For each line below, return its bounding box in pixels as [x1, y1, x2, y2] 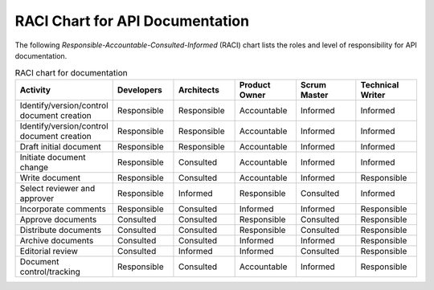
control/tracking [19, 266, 80, 277]
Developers [117, 84, 162, 96]
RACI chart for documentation [14, 67, 128, 78]
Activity [19, 84, 51, 96]
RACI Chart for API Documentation [14, 12, 249, 30]
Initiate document [19, 151, 86, 162]
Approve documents [19, 214, 97, 225]
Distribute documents [19, 224, 102, 235]
